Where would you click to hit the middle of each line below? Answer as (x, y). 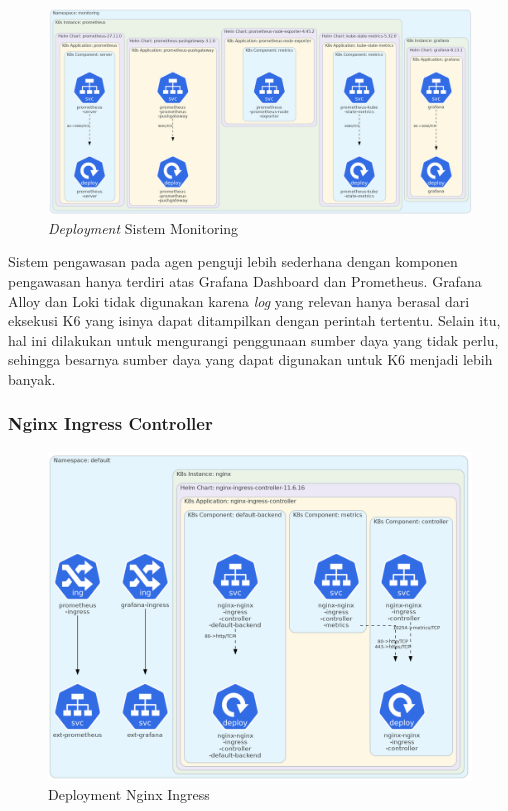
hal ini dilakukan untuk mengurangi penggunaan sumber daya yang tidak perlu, (253, 339)
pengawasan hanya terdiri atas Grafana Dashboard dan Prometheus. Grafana (245, 280)
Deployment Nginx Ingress (129, 794)
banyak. (32, 378)
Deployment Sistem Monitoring (143, 227)
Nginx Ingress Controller (110, 423)
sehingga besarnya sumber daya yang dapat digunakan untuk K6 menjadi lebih (250, 359)
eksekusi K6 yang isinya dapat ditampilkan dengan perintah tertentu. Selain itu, (254, 320)
